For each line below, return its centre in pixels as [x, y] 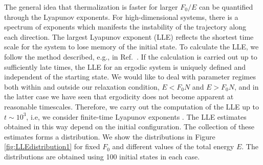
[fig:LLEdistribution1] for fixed [52, 146]
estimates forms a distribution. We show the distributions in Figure [110, 136]
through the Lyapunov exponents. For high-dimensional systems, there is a [121, 17]
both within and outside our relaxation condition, [82, 86]
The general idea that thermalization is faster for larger [91, 7]
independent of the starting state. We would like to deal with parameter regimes [130, 77]
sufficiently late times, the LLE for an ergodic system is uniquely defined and [125, 66]
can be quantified [226, 7]
